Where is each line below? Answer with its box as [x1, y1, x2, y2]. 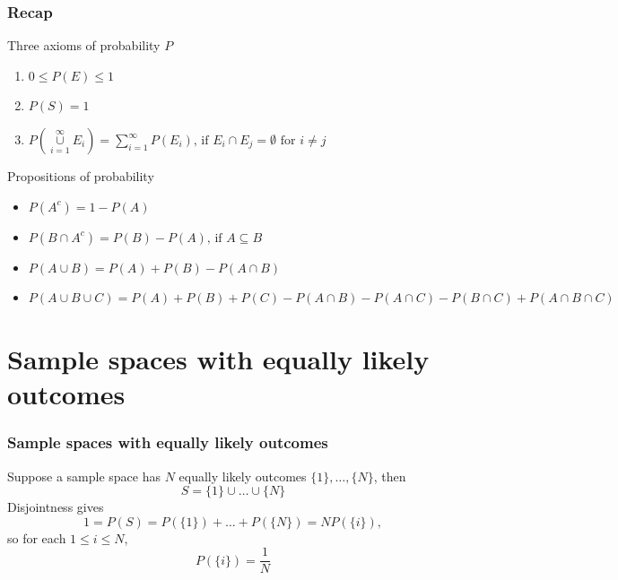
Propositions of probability [7, 167, 154, 185]
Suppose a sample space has [7, 466, 161, 485]
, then [373, 466, 406, 485]
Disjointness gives [7, 498, 104, 516]
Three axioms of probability [7, 36, 161, 55]
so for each [7, 528, 66, 547]
